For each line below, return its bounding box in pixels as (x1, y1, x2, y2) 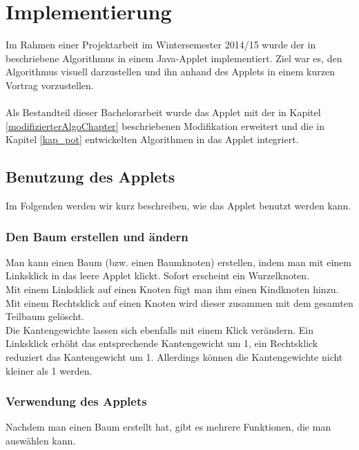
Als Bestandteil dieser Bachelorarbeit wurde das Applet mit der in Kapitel (6, 105, 321, 120)
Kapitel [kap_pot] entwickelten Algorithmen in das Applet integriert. (6, 132, 299, 147)
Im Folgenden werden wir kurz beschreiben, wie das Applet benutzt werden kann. (6, 198, 351, 213)
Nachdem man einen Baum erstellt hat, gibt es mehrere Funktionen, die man (6, 420, 331, 434)
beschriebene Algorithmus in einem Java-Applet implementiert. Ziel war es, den (6, 50, 342, 65)
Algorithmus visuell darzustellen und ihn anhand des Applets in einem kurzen (6, 64, 335, 79)
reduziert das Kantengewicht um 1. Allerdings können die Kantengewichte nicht (6, 350, 343, 364)
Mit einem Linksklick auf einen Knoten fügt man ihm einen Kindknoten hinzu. (6, 282, 339, 297)
